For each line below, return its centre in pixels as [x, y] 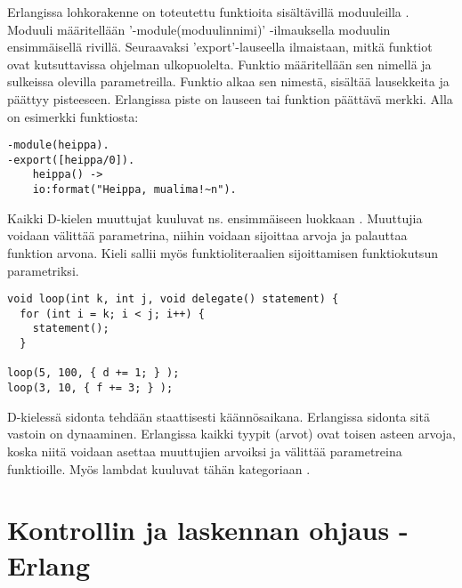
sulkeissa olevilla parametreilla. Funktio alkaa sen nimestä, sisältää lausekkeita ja [228, 81]
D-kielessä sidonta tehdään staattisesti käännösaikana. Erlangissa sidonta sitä [219, 416]
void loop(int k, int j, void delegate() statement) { [173, 299]
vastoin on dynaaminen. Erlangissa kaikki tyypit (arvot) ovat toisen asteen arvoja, [231, 434]
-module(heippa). [58, 145]
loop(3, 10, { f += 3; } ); [90, 388]
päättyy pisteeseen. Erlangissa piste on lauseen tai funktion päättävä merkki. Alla [230, 98]
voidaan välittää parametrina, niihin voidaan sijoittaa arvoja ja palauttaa [207, 235]
